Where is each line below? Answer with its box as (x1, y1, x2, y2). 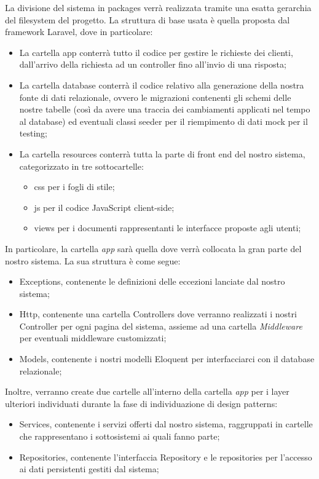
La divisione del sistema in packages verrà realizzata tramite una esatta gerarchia (5, 1, 312, 14)
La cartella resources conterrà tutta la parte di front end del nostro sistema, (19, 147, 305, 160)
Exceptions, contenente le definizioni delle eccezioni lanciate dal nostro (19, 275, 285, 288)
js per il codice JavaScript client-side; (34, 200, 175, 213)
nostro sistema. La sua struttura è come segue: (5, 254, 181, 267)
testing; (19, 127, 47, 140)
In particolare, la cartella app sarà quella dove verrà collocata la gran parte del (5, 242, 302, 255)
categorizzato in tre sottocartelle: (19, 159, 144, 172)
